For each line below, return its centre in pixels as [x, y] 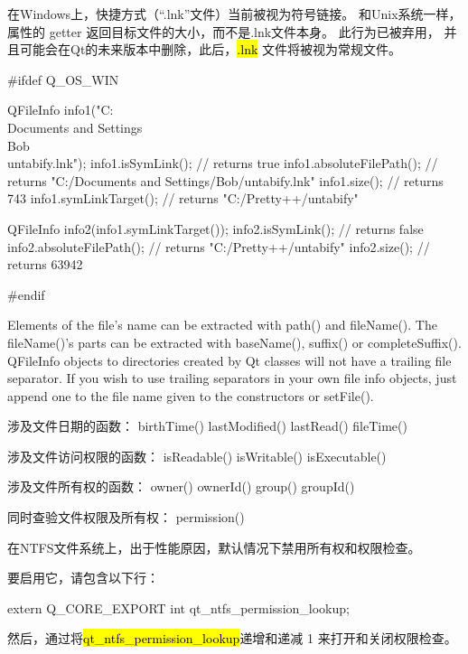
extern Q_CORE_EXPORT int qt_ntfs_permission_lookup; [178, 607]
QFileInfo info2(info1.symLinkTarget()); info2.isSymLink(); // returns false [215, 228]
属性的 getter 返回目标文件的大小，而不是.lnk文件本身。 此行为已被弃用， [224, 31]
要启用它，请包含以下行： [83, 578]
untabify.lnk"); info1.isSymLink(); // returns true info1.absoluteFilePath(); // [223, 163]
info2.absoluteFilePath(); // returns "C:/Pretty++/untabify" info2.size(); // [219, 246]
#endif [26, 294]
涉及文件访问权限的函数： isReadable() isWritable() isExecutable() [197, 456]
